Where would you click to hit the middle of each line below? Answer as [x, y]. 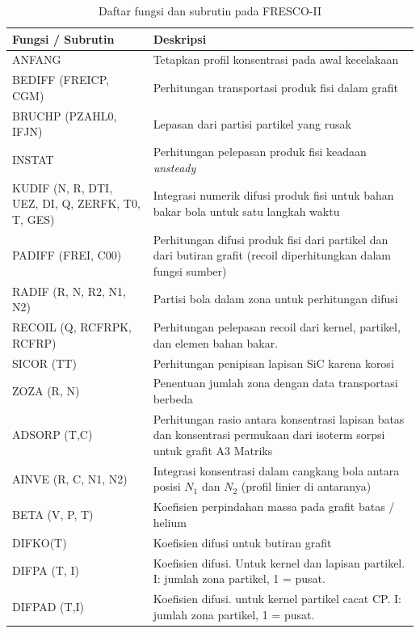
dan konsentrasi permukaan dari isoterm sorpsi [269, 435]
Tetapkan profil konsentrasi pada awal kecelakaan [276, 59]
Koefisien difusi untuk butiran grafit [242, 542]
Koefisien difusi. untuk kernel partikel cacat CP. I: [277, 598]
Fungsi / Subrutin [63, 38]
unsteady [174, 167]
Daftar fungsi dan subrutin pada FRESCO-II [210, 11]
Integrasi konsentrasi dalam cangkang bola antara [276, 470]
